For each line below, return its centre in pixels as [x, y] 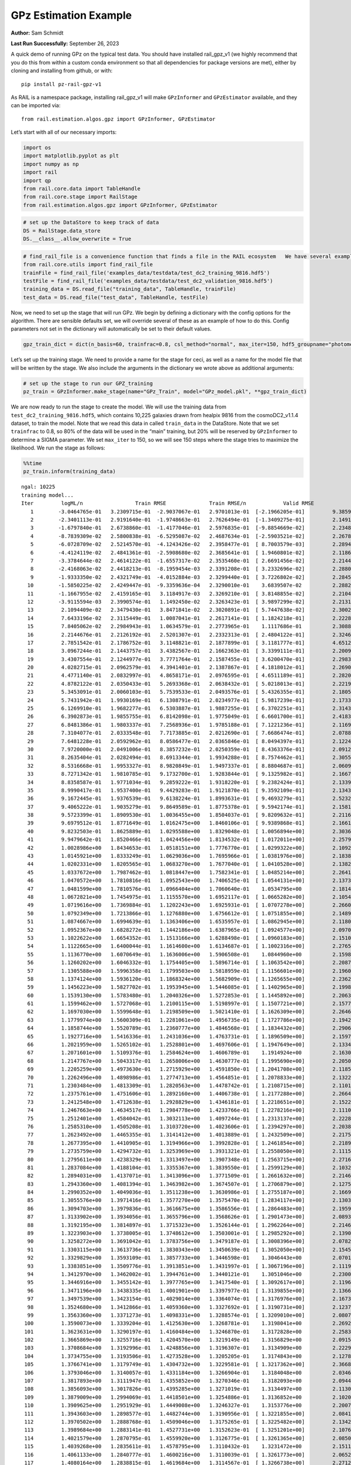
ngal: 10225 [38, 487]
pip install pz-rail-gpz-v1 [61, 84]
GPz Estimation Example [71, 15]
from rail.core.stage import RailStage [80, 197]
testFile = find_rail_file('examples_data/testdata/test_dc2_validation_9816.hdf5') [148, 281]
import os [37, 148]
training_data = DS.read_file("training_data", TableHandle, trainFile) [130, 289]
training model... [48, 495]
